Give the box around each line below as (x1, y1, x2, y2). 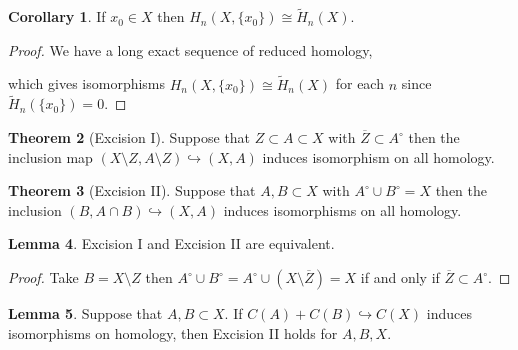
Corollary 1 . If (8, 6, 106, 27)
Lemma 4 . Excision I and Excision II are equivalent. (8, 233, 335, 254)
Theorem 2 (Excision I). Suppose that (8, 127, 251, 148)
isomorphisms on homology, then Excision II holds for (8, 322, 338, 343)
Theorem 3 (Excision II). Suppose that (8, 180, 256, 201)
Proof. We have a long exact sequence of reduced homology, (8, 39, 373, 60)
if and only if (360, 267, 440, 287)
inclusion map (8, 146, 93, 167)
